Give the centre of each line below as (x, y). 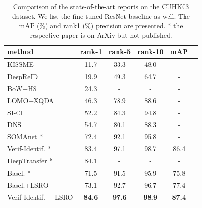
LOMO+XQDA (31, 100)
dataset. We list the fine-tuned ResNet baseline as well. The (101, 16)
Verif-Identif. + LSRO (40, 197)
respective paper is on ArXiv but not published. (101, 35)
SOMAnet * (25, 136)
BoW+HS (22, 88)
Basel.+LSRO (28, 184)
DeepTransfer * (30, 160)
